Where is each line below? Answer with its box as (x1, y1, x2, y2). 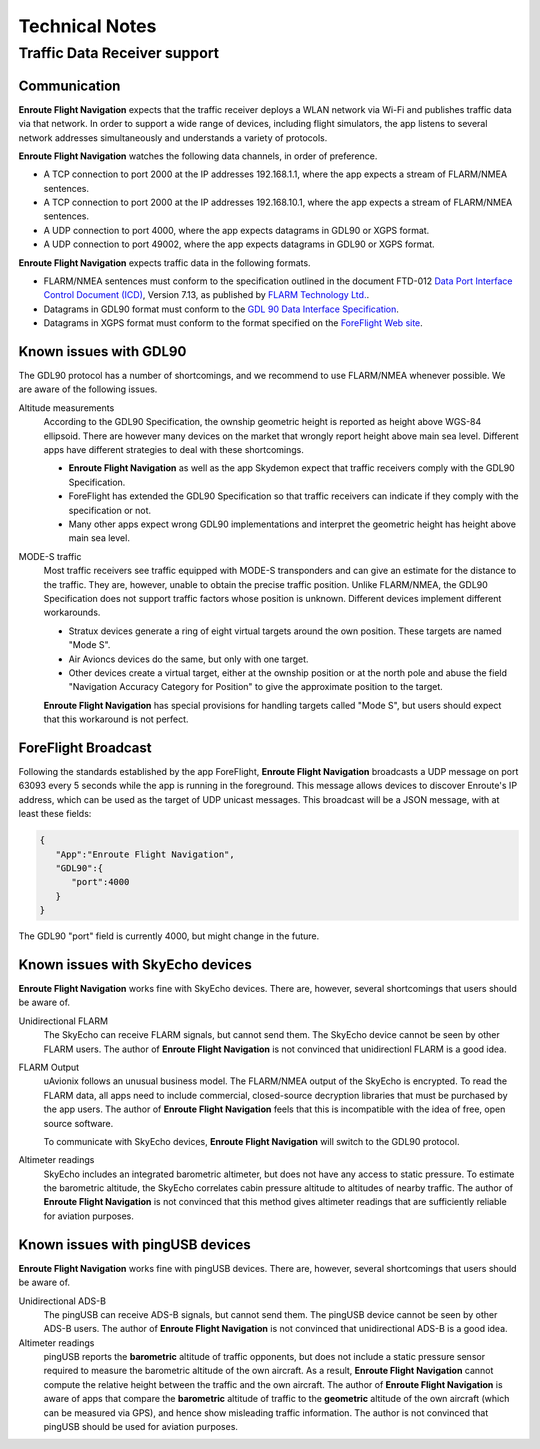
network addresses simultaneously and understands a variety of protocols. (18, 131, 328, 144)
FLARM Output (18, 1061, 80, 1073)
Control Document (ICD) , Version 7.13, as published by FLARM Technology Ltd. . (43, 289, 370, 301)
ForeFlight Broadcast (18, 739, 152, 756)
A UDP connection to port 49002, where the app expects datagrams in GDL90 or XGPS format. (43, 238, 435, 250)
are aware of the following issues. (18, 383, 158, 395)
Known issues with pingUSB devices (18, 1236, 252, 1253)
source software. (43, 1117, 114, 1129)
